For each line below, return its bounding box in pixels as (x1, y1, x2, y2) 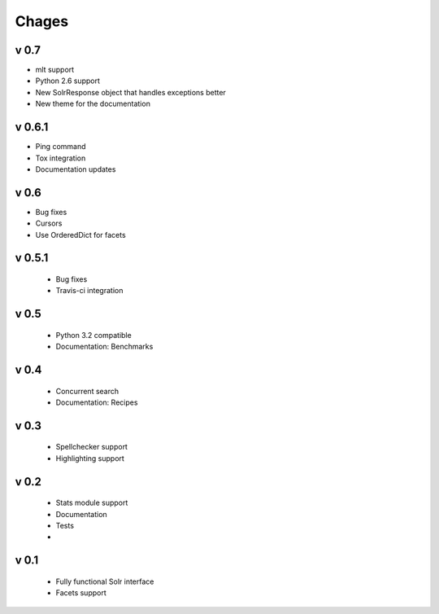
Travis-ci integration (55, 286, 124, 296)
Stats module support (55, 498, 128, 508)
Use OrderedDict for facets (35, 230, 126, 239)
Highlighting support (55, 453, 125, 463)
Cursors (35, 218, 63, 228)
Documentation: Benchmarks (55, 342, 154, 352)
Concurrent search (55, 386, 120, 396)
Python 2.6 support (35, 76, 101, 86)
